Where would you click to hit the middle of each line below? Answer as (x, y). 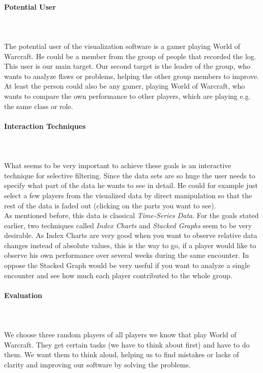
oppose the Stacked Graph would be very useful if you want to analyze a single (127, 265)
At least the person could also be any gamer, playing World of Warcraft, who (125, 86)
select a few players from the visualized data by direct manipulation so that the (128, 195)
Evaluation (23, 295)
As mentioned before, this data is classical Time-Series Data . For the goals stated (131, 215)
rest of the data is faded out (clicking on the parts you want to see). (110, 205)
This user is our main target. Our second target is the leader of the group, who (127, 66)
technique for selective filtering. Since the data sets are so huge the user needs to (130, 175)
